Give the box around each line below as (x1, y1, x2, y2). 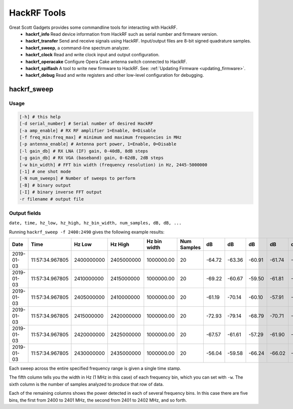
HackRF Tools (9, 7, 66, 18)
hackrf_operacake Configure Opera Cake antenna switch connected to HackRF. (25, 59, 188, 65)
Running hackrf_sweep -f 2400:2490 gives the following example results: (9, 229, 165, 235)
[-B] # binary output (19, 182, 71, 188)
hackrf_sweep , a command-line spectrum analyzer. (25, 45, 130, 51)
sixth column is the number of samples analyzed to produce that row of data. (9, 381, 164, 387)
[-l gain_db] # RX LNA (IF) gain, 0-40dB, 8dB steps (19, 148, 148, 154)
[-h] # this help (19, 114, 61, 119)
